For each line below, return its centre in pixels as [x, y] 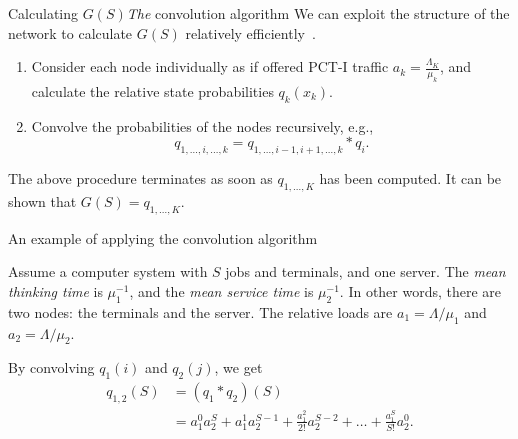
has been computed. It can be [410, 178]
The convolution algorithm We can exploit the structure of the [318, 13]
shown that [42, 200]
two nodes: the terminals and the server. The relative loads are [200, 311]
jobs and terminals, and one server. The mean [365, 271]
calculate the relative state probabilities [152, 90]
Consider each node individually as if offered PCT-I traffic [210, 66]
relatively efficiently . [250, 32]
